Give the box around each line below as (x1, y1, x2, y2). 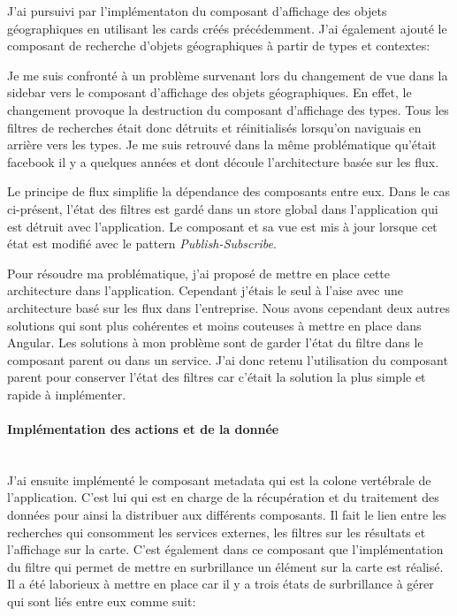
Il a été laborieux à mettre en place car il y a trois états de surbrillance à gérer (7, 574, 434, 593)
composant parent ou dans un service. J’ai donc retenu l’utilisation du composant (7, 350, 448, 369)
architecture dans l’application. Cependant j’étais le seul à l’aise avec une (7, 281, 403, 300)
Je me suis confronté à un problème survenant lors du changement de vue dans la (7, 65, 448, 84)
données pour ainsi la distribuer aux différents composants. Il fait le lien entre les (7, 506, 446, 524)
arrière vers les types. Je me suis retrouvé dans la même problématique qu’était (7, 135, 437, 154)
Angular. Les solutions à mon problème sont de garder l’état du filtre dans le (7, 333, 423, 352)
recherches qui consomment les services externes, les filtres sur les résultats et (7, 522, 426, 541)
